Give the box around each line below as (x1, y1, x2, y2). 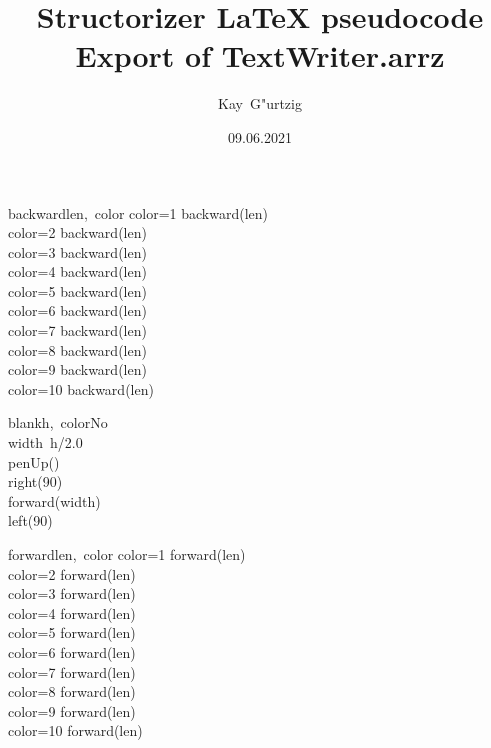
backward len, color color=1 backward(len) (8, 202, 268, 223)
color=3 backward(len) (8, 241, 147, 262)
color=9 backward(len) (8, 359, 147, 380)
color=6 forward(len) (8, 641, 136, 662)
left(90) (8, 510, 53, 531)
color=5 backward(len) (8, 280, 147, 301)
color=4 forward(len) (8, 602, 136, 623)
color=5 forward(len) (8, 622, 136, 643)
